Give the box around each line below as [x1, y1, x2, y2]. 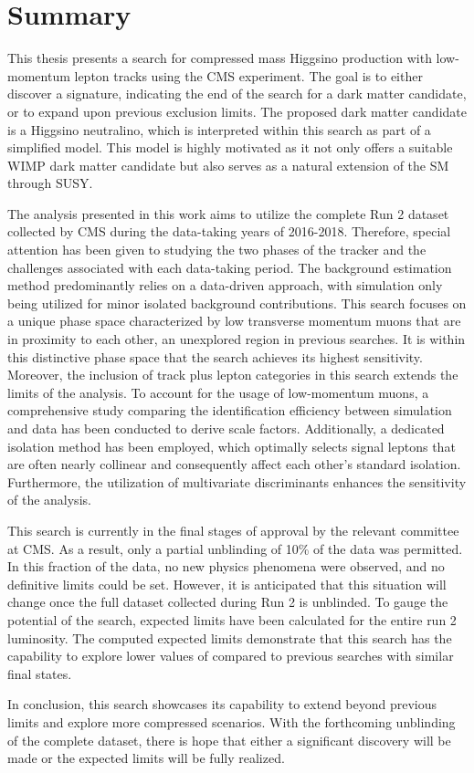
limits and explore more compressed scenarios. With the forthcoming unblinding [7, 712, 456, 731]
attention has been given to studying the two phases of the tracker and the [7, 240, 427, 259]
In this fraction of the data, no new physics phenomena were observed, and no [7, 557, 445, 576]
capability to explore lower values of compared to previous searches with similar [7, 646, 454, 665]
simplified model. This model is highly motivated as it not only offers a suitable [7, 138, 453, 157]
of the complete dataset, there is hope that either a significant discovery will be [7, 730, 451, 749]
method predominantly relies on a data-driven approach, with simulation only [7, 276, 443, 295]
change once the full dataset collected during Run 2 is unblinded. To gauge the [7, 592, 448, 611]
